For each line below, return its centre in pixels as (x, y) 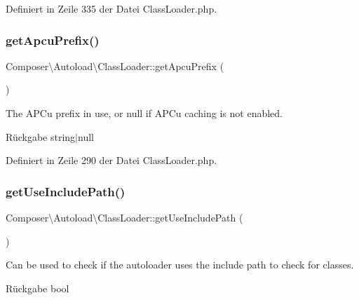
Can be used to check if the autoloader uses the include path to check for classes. (180, 265)
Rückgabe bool (38, 288)
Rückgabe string (41, 136)
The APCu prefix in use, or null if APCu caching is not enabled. (144, 113)
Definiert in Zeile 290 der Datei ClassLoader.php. (111, 160)
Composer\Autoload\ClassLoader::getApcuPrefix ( (115, 66)
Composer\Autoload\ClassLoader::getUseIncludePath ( (124, 217)
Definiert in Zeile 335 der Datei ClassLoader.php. (111, 8)
